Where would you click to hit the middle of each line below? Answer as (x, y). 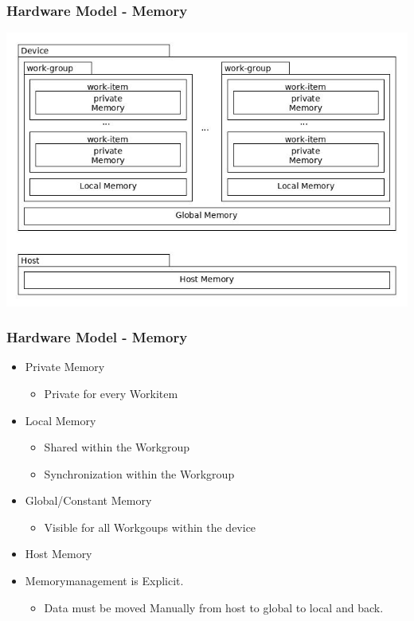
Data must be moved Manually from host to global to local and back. (214, 607)
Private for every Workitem (111, 393)
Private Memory (65, 367)
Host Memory (59, 554)
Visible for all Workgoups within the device (150, 527)
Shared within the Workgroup (117, 447)
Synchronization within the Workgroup (139, 473)
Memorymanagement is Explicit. (104, 581)
